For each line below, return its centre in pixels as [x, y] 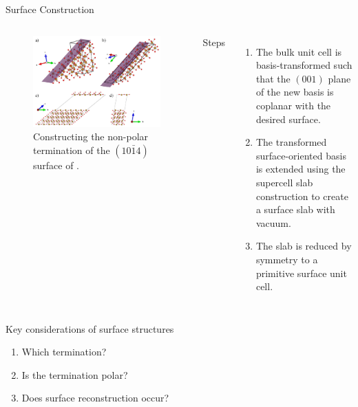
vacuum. [273, 222]
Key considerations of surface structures [90, 328]
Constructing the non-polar [91, 136]
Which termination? [64, 352]
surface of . [56, 165]
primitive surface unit [301, 273]
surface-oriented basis [301, 155]
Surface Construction [50, 9]
